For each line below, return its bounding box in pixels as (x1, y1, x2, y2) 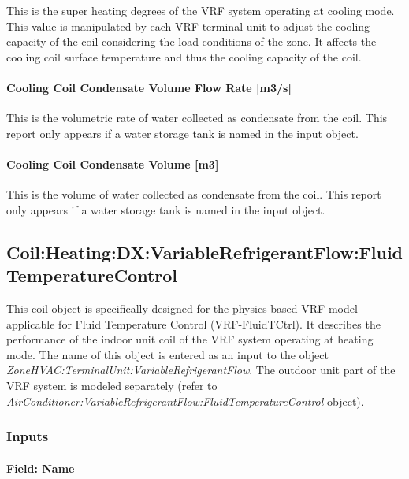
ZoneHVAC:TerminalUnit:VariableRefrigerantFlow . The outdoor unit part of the (6, 362, 396, 378)
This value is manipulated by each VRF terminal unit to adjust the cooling (6, 17, 370, 34)
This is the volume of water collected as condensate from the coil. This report (6, 186, 381, 202)
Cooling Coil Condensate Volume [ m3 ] (6, 155, 219, 172)
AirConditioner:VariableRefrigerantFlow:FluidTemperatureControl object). (6, 392, 364, 409)
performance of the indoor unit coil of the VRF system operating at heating (6, 331, 374, 347)
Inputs (6, 426, 49, 446)
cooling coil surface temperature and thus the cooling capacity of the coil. (6, 48, 362, 65)
